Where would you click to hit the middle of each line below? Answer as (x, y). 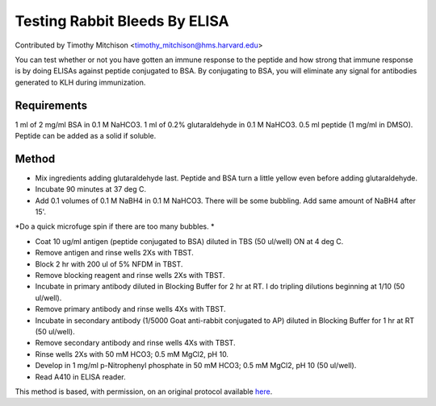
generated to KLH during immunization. (80, 82)
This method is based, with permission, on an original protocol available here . (144, 391)
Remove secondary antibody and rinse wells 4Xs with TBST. (135, 343)
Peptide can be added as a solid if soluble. (86, 136)
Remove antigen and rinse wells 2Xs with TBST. (114, 253)
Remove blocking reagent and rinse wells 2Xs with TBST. (130, 275)
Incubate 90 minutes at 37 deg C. (91, 189)
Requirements (51, 105)
